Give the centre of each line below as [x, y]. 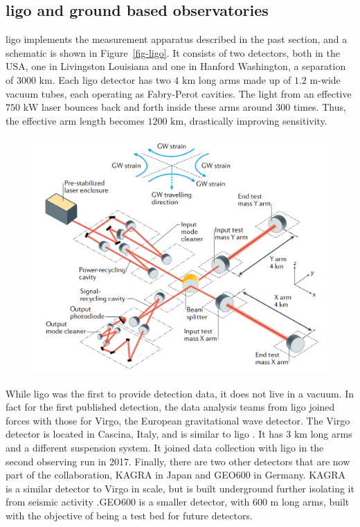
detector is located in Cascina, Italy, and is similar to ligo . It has [144, 434]
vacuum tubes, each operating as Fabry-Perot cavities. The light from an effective [179, 93]
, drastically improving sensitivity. [255, 120]
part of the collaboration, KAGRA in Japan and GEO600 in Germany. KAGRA [175, 475]
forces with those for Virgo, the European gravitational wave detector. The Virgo [178, 420]
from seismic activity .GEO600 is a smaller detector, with [128, 502]
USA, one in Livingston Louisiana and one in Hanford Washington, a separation [176, 66]
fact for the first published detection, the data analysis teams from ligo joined [170, 407]
